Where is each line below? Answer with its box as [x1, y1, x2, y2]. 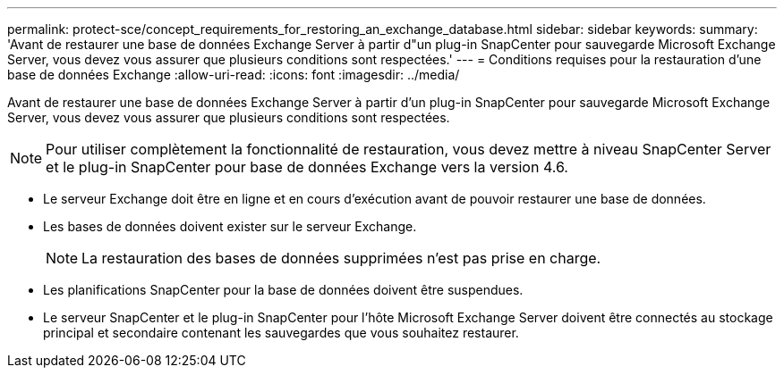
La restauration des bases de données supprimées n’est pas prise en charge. [81, 249, 601, 267]
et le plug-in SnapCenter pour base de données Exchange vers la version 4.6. [46, 158, 568, 176]
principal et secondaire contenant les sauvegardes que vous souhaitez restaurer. [43, 325, 519, 340]
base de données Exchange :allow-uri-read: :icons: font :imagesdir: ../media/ [7, 67, 460, 82]
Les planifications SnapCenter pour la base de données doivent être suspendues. [43, 282, 524, 297]
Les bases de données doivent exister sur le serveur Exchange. [43, 219, 417, 234]
